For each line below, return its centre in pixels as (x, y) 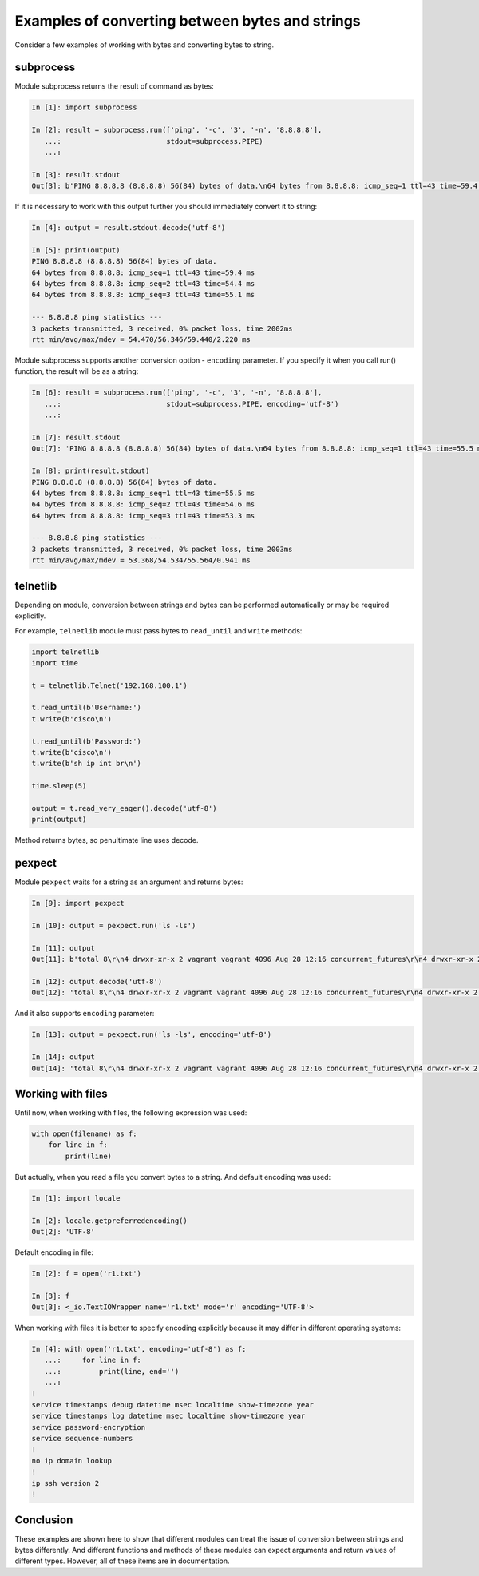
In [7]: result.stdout (76, 437)
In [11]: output (63, 948)
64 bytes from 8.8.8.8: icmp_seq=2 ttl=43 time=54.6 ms (143, 504)
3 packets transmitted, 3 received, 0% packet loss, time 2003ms (162, 549)
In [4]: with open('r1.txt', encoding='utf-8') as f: (139, 1349)
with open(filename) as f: (84, 1134)
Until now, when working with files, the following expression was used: (131, 1113)
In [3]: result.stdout (76, 175)
